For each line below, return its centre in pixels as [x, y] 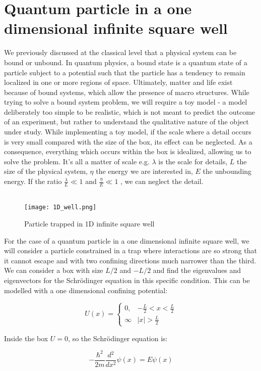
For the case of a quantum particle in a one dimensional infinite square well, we [127, 240]
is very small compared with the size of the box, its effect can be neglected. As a [128, 141]
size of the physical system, [46, 171]
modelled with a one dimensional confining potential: [86, 290]
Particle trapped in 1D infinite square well [89, 224]
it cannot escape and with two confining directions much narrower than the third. [130, 260]
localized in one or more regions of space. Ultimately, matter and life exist [118, 82]
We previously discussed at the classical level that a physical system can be [120, 52]
